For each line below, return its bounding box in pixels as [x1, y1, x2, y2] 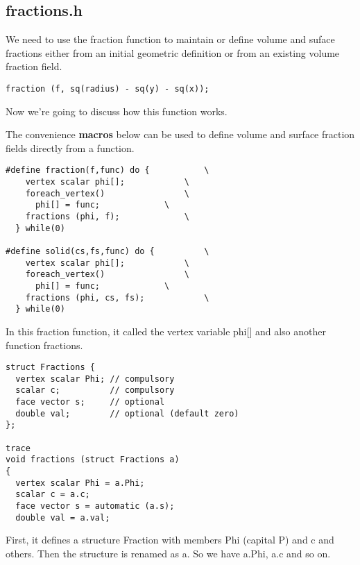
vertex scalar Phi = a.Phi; [15, 478, 145, 488]
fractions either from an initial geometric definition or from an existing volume [6, 45, 340, 60]
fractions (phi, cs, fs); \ [25, 292, 209, 303]
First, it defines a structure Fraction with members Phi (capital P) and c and [6, 532, 334, 547]
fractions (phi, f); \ [25, 212, 189, 222]
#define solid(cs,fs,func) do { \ [6, 246, 209, 257]
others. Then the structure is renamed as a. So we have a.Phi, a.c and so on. [6, 546, 331, 560]
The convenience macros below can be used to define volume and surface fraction [6, 127, 355, 142]
